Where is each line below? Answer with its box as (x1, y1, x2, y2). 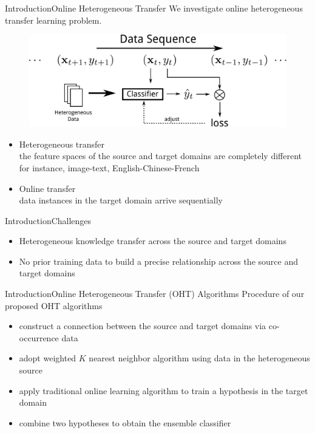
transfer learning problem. (5, 13, 102, 26)
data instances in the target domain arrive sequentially (19, 194, 223, 206)
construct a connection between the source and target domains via (19, 319, 266, 332)
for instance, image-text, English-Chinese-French (19, 161, 200, 174)
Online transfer (19, 182, 76, 194)
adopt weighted (19, 352, 76, 364)
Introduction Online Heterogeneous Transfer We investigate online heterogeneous (5, 2, 303, 14)
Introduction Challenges (5, 214, 92, 227)
